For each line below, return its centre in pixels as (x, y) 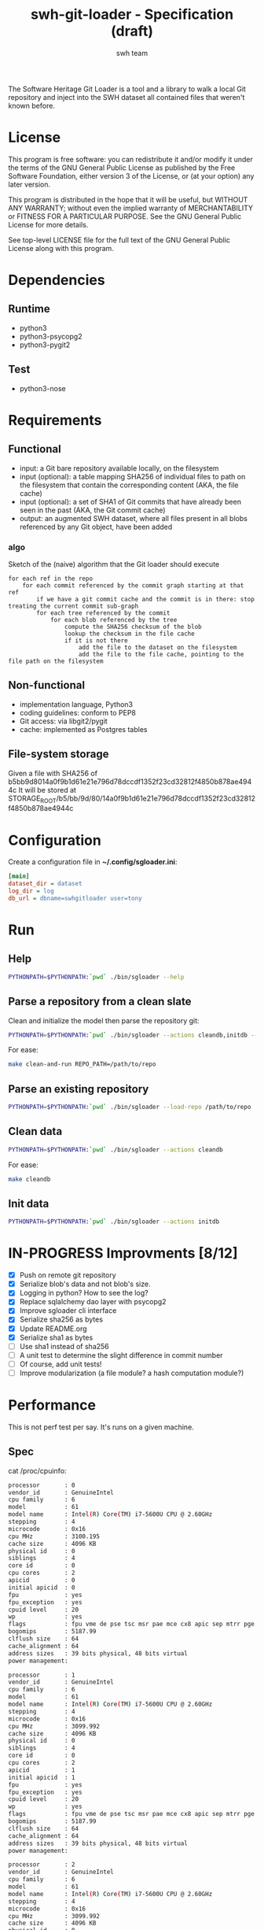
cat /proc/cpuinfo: (37, 1470)
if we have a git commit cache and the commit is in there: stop (146, 599)
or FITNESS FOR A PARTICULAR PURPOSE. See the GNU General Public (125, 216)
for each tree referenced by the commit (103, 613)
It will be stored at (48, 789)
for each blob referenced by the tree (114, 619)
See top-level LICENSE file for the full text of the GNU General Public (119, 240)
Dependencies (57, 280)
